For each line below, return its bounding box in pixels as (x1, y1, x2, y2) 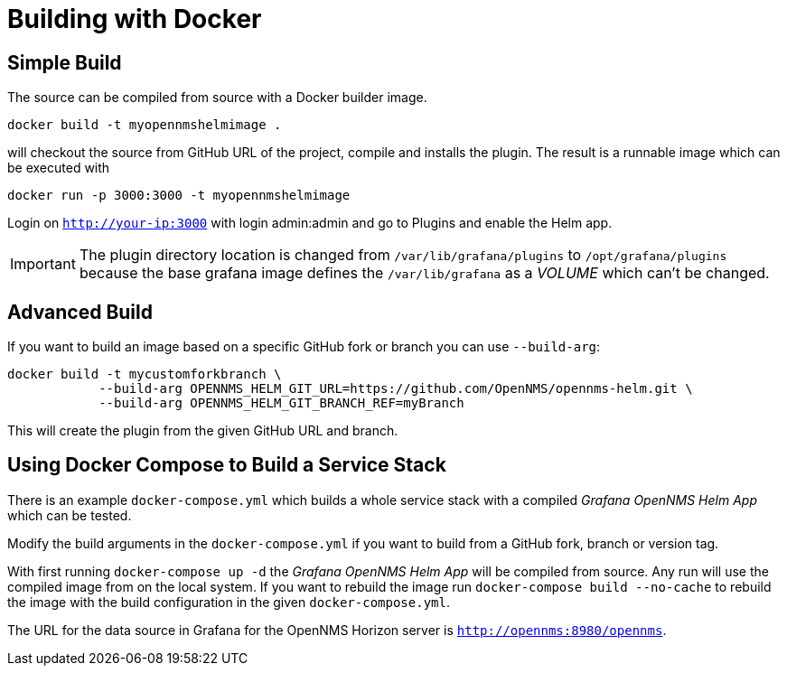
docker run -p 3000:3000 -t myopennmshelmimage (7, 188, 351, 203)
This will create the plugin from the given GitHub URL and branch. (7, 423, 398, 439)
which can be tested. (7, 507, 132, 523)
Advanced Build (7, 300, 153, 323)
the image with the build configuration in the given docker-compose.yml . (7, 594, 450, 610)
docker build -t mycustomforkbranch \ (7, 367, 282, 382)
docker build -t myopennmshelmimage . (7, 117, 282, 133)
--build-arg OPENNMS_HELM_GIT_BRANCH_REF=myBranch (98, 396, 464, 411)
